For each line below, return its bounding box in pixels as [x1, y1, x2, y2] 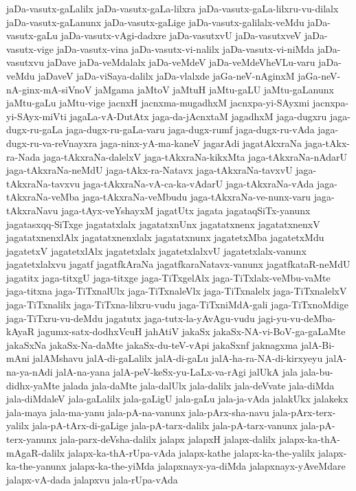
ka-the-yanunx [6, 459, 67, 473]
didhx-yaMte [6, 378, 60, 392]
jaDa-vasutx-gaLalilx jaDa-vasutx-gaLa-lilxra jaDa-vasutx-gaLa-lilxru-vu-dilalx [6, 1, 339, 15]
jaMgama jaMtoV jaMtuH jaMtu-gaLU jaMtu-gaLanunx [95, 82, 334, 96]
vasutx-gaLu [6, 28, 58, 43]
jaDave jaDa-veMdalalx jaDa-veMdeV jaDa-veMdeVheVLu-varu [47, 55, 315, 69]
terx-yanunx [6, 432, 57, 446]
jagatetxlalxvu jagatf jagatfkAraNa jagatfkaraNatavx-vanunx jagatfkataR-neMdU [6, 257, 351, 271]
